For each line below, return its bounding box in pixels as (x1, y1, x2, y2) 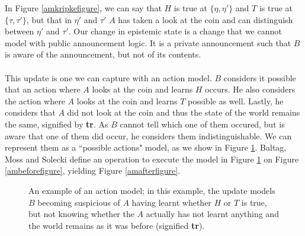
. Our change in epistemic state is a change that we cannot (68, 25, 282, 37)
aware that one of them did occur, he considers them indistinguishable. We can (5, 129, 292, 142)
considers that (5, 106, 56, 119)
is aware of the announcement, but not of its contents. (5, 48, 201, 60)
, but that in (26, 13, 72, 25)
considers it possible (223, 71, 296, 84)
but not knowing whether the (28, 208, 134, 220)
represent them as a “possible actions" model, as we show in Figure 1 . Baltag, (5, 141, 287, 154)
